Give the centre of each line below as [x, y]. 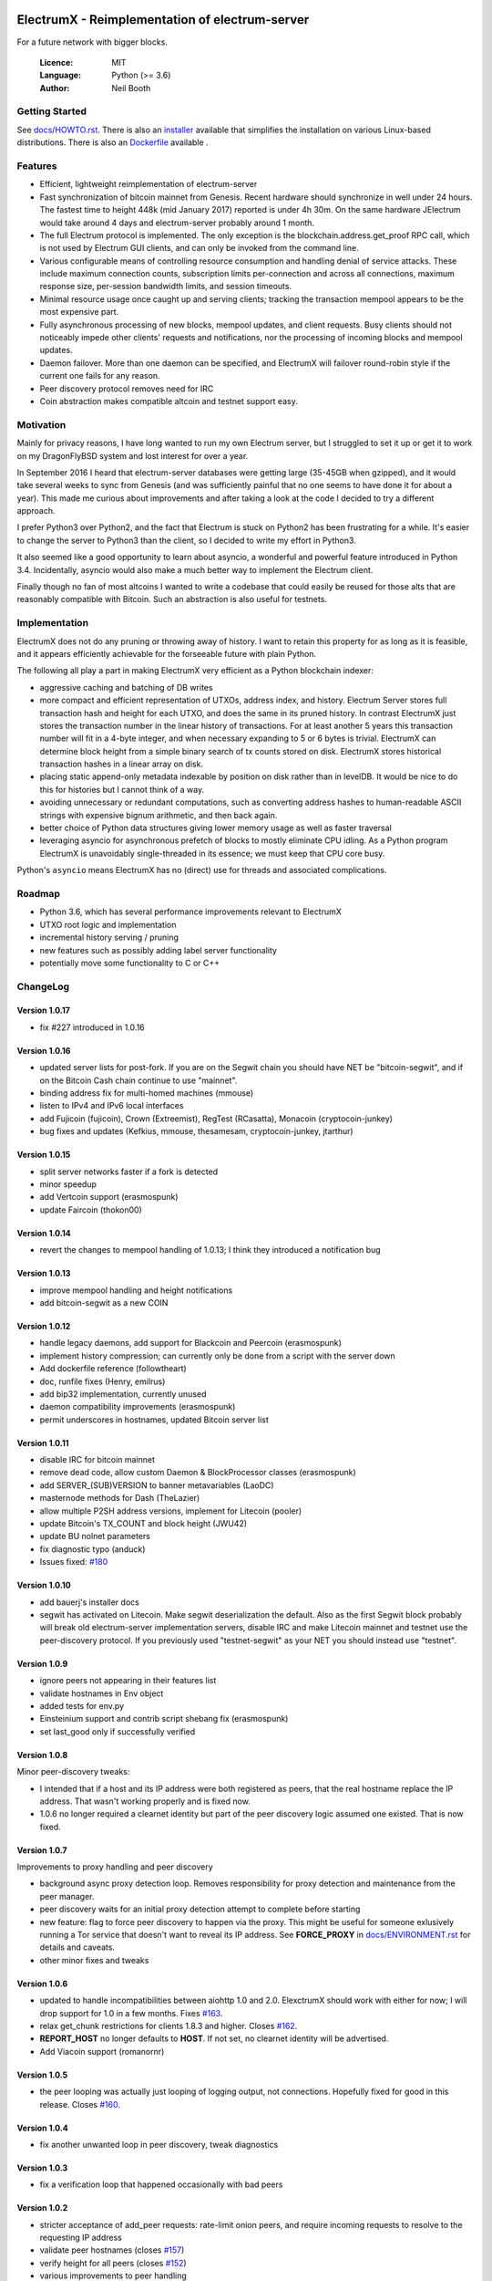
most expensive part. [79, 312]
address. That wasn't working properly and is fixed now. [145, 1801]
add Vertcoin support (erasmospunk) [109, 1197]
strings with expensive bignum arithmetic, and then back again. [159, 815]
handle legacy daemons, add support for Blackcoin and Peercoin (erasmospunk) [190, 1343]
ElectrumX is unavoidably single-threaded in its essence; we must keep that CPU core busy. [212, 853]
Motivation [41, 424]
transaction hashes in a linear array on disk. [122, 764]
